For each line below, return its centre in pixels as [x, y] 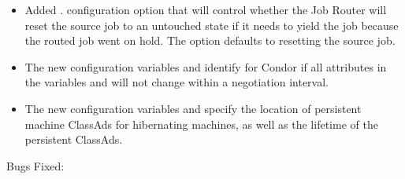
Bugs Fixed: [35, 165]
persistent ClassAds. [74, 139]
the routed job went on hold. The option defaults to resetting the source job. [210, 40]
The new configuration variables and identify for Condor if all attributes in [206, 66]
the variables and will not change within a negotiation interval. [176, 82]
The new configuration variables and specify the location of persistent [193, 108]
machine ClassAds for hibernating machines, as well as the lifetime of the [201, 124]
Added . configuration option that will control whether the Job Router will [206, 9]
